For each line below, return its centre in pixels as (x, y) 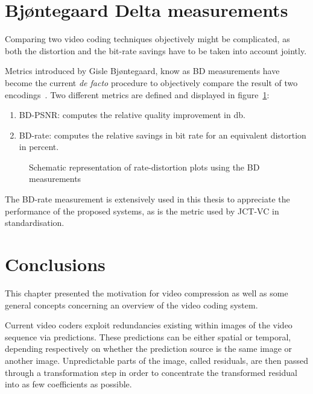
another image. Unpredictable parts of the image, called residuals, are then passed (157, 360)
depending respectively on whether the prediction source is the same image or (149, 349)
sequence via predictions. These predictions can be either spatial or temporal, (148, 336)
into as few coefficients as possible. (68, 384)
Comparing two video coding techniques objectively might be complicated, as (147, 39)
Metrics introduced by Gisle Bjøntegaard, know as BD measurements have (142, 71)
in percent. (39, 147)
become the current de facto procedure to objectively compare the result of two (151, 82)
